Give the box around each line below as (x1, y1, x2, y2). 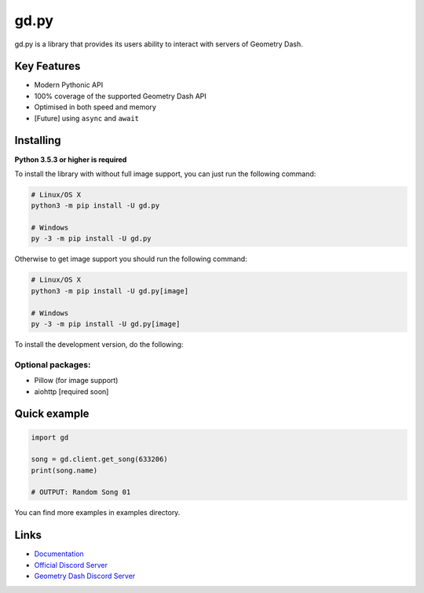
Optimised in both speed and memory (34, 102, 157, 112)
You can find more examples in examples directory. (14, 508, 181, 517)
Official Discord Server (34, 560, 108, 569)
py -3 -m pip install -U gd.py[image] (31, 319, 181, 328)
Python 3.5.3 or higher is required (14, 154, 127, 164)
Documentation (34, 549, 84, 558)
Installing (14, 134, 62, 147)
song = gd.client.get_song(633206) (31, 455, 168, 464)
